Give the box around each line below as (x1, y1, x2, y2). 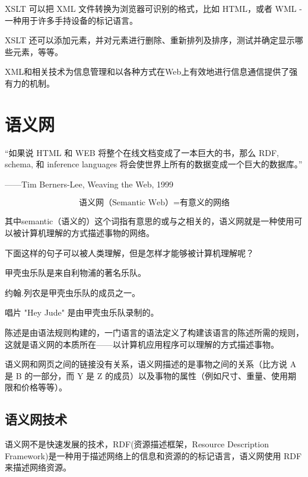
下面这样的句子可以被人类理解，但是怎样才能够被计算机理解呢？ (5, 246, 254, 259)
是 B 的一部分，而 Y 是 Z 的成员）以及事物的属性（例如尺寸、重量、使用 (5, 369, 288, 381)
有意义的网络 (179, 199, 230, 208)
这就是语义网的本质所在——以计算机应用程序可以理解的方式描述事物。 (5, 338, 279, 350)
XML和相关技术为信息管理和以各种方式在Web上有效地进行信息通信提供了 (5, 65, 290, 78)
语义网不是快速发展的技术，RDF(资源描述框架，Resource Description (5, 438, 269, 450)
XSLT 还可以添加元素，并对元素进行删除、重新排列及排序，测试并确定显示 (5, 34, 295, 46)
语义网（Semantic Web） (79, 199, 174, 208)
